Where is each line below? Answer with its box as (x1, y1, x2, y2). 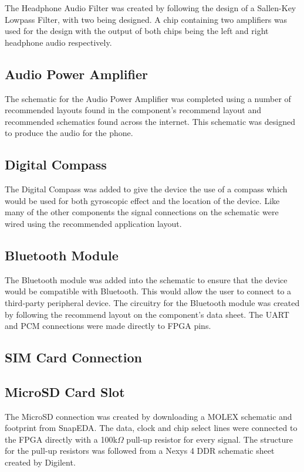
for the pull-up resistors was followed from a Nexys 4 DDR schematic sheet (5, 444, 275, 457)
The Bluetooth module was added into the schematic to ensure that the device (5, 273, 288, 286)
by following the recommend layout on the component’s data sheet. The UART (5, 308, 289, 320)
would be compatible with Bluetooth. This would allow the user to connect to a (5, 285, 292, 297)
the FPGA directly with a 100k (5, 433, 117, 445)
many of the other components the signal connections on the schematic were (5, 206, 279, 218)
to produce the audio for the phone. (5, 127, 133, 139)
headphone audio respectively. (5, 36, 112, 48)
